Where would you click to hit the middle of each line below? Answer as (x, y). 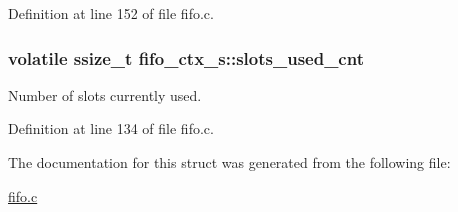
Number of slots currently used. (105, 94)
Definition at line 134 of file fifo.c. (111, 128)
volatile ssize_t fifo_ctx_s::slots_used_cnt (186, 57)
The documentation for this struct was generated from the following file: (229, 162)
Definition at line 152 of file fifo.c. (111, 13)
